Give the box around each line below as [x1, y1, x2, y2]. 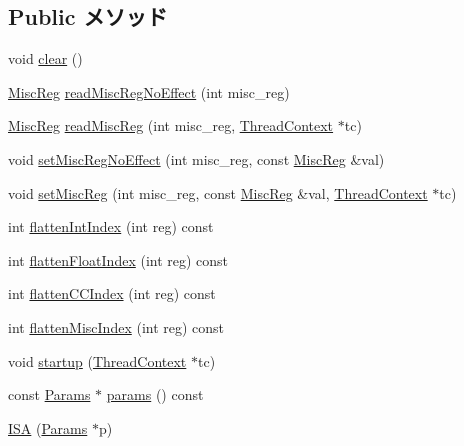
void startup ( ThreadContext [8, 350, 187, 371]
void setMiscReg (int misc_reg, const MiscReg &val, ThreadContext [8, 182, 428, 203]
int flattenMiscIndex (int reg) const [8, 316, 225, 337]
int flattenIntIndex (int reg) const [8, 216, 214, 237]
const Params [8, 384, 91, 405]
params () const [106, 384, 204, 405]
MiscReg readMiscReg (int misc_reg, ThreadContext [8, 115, 334, 136]
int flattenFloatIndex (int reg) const [8, 249, 229, 270]
